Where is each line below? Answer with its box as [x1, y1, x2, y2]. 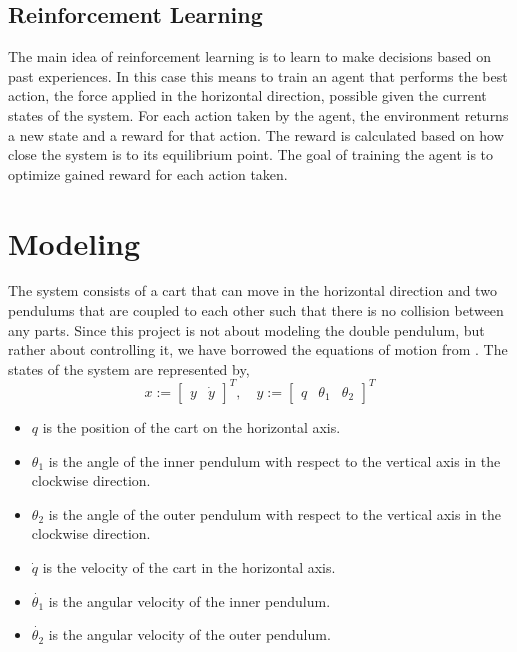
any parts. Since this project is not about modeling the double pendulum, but [8, 319, 485, 340]
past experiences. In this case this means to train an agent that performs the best [8, 65, 508, 86]
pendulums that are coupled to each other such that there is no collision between [8, 300, 504, 321]
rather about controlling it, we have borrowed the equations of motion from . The [8, 339, 508, 360]
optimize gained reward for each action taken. [8, 163, 288, 184]
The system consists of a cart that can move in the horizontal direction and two [8, 280, 497, 301]
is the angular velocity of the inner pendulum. [48, 590, 331, 611]
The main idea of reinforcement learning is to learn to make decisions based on [8, 46, 492, 67]
